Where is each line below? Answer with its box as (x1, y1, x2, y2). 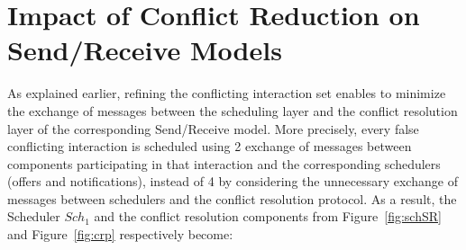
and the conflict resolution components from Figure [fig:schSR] (94, 207, 442, 226)
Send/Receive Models (7, 31, 282, 68)
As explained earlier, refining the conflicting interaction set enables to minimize (7, 84, 446, 103)
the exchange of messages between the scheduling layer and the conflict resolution (7, 101, 458, 120)
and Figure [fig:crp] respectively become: (7, 225, 233, 244)
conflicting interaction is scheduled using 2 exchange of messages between (7, 137, 412, 156)
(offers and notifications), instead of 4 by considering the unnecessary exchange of (7, 172, 458, 191)
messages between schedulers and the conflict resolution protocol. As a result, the (7, 189, 457, 208)
